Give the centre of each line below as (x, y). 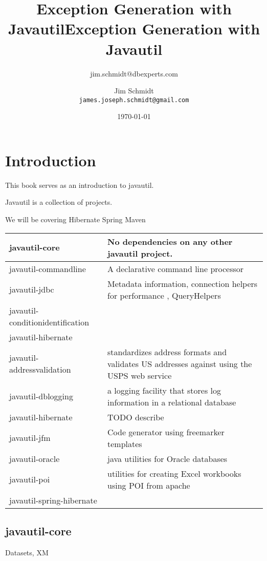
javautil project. (140, 253)
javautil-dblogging (41, 396)
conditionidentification (49, 322)
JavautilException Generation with (134, 28)
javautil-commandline (48, 268)
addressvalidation (40, 370)
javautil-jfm (30, 438)
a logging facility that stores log (164, 390)
